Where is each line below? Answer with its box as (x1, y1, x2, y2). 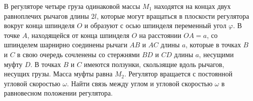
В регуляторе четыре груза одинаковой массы (4, 1, 140, 11)
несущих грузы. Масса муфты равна (4, 68, 113, 79)
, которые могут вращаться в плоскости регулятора (96, 10, 250, 21)
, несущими (199, 49, 234, 59)
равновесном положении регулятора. (4, 88, 113, 98)
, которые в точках (186, 39, 241, 50)
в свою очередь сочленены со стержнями (17, 49, 140, 59)
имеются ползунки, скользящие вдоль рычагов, (84, 59, 224, 69)
